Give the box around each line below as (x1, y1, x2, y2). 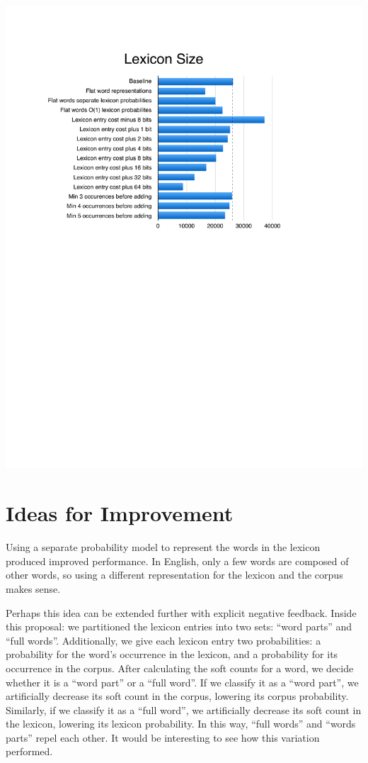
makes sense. (6, 581, 61, 596)
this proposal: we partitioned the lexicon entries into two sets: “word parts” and (6, 619, 352, 634)
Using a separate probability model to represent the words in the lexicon (6, 540, 321, 555)
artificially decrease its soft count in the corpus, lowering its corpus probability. (6, 689, 349, 703)
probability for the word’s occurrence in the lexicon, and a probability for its (6, 647, 338, 662)
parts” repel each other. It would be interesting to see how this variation (6, 730, 320, 745)
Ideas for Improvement (6, 499, 234, 528)
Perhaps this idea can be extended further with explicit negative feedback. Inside (6, 605, 357, 620)
